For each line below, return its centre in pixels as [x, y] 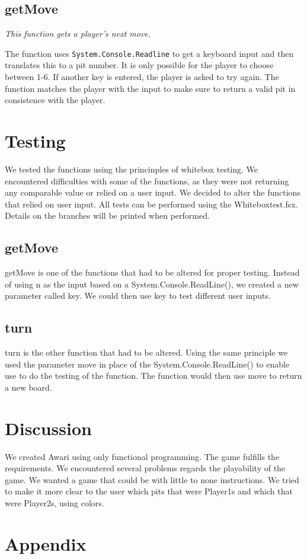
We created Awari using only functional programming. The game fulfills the [142, 456]
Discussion [48, 428]
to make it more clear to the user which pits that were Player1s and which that [149, 491]
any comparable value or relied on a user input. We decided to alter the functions [153, 192]
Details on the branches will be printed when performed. [107, 215]
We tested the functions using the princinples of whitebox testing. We [132, 169]
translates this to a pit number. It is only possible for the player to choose [139, 65]
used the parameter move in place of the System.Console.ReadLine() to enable [147, 364]
